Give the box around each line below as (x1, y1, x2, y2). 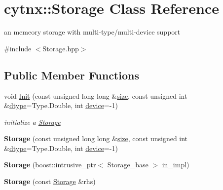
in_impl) (162, 159, 189, 170)
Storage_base (107, 159, 149, 170)
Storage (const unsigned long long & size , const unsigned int (4, 133, 188, 144)
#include (4, 43, 32, 53)
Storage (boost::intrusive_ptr (4, 159, 96, 170)
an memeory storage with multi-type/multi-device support (4, 27, 181, 37)
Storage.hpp (42, 43, 79, 53)
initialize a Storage (4, 116, 61, 127)
